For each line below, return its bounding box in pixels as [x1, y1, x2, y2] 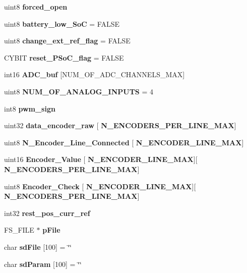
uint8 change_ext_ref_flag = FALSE [4, 35, 131, 46]
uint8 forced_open [4, 2, 68, 12]
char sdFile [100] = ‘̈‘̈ [4, 241, 72, 252]
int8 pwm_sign [4, 103, 55, 114]
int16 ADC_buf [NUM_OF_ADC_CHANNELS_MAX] [4, 69, 185, 80]
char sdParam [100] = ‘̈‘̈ [4, 258, 82, 269]
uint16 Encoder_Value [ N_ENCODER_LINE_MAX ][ [4, 154, 198, 165]
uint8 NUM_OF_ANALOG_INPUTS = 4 [4, 86, 154, 96]
